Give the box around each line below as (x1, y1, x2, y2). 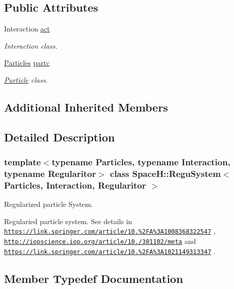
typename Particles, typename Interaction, (51, 156, 230, 168)
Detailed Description (4, 129, 115, 144)
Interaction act (4, 23, 50, 34)
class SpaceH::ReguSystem (110, 167, 221, 179)
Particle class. (4, 74, 48, 85)
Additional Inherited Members (4, 99, 168, 115)
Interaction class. (4, 40, 58, 51)
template (4, 156, 41, 168)
